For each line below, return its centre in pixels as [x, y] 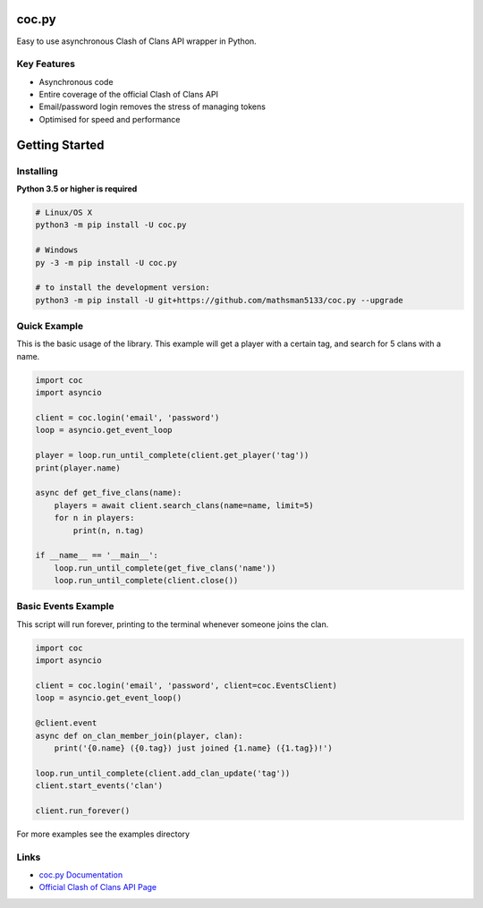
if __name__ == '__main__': [97, 556]
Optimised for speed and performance [110, 119]
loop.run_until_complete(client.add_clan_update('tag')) [163, 773]
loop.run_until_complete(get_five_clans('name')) [165, 568]
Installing [37, 171]
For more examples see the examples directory [103, 834]
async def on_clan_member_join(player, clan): [139, 735]
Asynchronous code [76, 81]
